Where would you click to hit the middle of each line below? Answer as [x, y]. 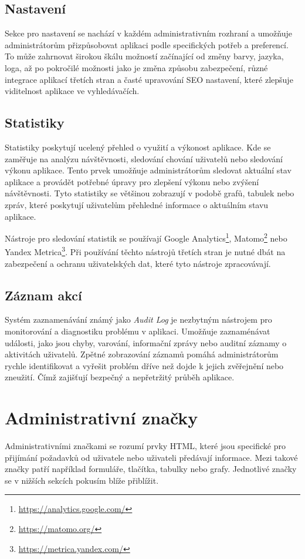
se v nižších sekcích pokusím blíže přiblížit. [82, 480]
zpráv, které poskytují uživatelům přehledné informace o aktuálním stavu [137, 204]
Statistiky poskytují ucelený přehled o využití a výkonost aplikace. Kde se [138, 147]
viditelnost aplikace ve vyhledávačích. [72, 91]
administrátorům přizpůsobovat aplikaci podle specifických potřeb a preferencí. [147, 44]
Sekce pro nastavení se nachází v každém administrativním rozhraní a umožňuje [148, 33]
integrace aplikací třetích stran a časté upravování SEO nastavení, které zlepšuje [149, 79]
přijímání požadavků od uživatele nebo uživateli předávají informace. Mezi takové [151, 457]
